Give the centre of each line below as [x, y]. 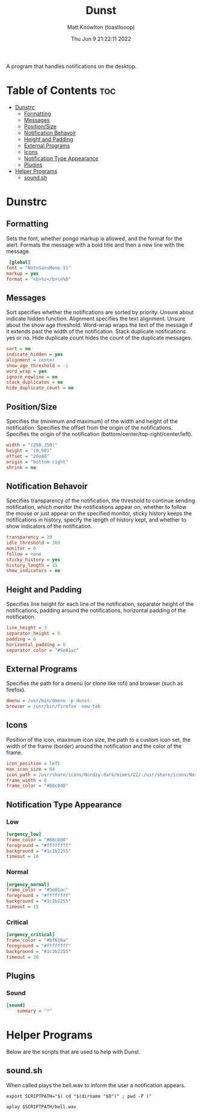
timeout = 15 [23, 907]
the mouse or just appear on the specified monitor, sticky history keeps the [99, 513]
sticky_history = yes [33, 560]
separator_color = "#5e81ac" [43, 650]
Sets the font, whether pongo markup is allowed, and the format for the [94, 238]
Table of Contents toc [61, 91]
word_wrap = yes [26, 371]
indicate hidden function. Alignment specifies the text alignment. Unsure [96, 319]
